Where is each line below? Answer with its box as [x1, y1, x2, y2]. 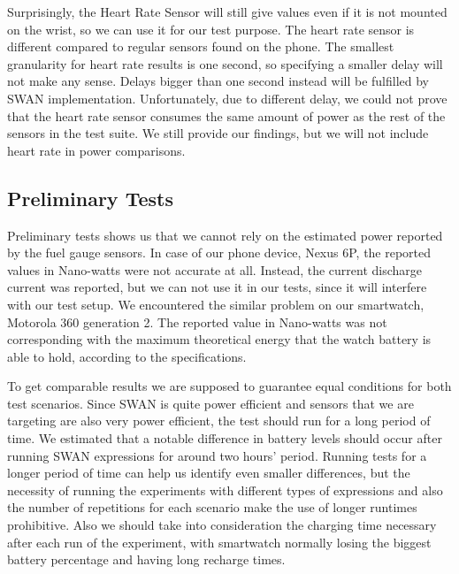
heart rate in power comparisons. [7, 141, 186, 159]
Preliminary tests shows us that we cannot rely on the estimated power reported [7, 226, 443, 244]
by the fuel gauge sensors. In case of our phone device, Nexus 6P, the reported [7, 243, 432, 262]
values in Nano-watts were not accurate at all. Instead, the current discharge [7, 260, 423, 279]
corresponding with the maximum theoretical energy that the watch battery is [7, 330, 432, 348]
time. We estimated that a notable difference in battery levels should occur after [7, 429, 442, 448]
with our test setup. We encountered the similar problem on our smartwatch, [7, 295, 425, 313]
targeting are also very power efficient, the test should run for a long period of [7, 411, 431, 430]
